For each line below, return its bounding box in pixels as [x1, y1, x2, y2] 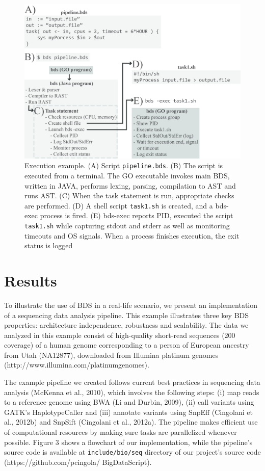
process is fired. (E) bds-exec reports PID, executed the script [40, 210, 233, 221]
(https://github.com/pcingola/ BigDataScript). [4, 456, 152, 467]
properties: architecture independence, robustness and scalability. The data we [4, 320, 249, 330]
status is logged [24, 240, 73, 251]
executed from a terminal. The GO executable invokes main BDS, [24, 170, 230, 180]
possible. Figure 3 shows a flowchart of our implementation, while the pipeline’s [4, 436, 253, 447]
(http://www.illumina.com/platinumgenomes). [4, 359, 149, 370]
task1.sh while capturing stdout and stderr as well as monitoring [24, 220, 230, 230]
